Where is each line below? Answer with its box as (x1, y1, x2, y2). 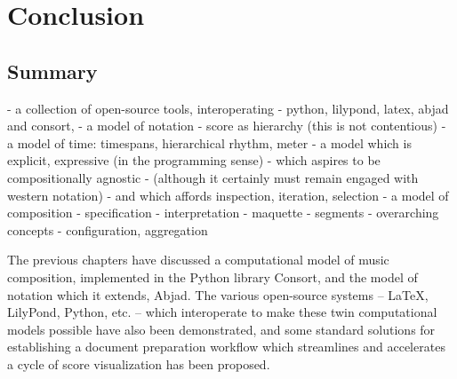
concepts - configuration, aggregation (7, 220, 208, 239)
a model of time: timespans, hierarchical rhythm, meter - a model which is (7, 133, 412, 152)
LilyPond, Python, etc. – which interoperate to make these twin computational (7, 303, 437, 321)
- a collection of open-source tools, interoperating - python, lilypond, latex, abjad (7, 99, 449, 117)
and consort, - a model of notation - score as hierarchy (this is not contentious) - (7, 116, 446, 135)
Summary (7, 57, 98, 84)
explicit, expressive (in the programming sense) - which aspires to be (7, 151, 381, 170)
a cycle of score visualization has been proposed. (7, 354, 270, 373)
